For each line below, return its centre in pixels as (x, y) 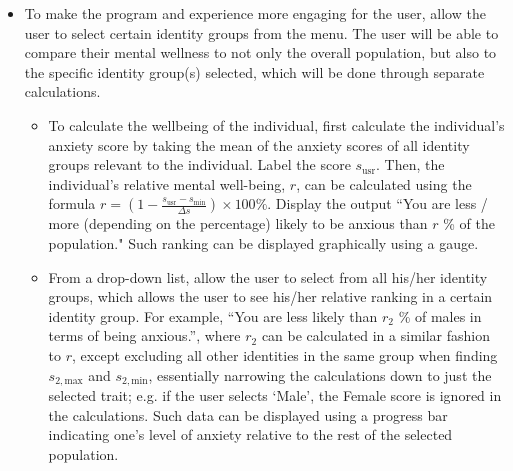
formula (72, 203)
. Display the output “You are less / (377, 203)
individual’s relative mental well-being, (167, 183)
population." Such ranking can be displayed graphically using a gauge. (263, 242)
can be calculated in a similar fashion (375, 335)
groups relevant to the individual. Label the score (199, 164)
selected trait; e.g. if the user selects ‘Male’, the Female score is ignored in (275, 394)
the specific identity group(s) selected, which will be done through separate (254, 71)
